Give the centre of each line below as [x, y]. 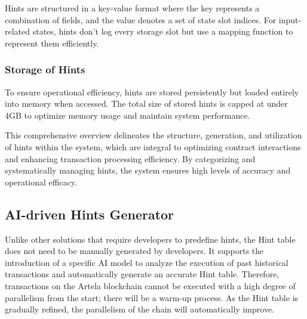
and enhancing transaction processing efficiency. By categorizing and [130, 158]
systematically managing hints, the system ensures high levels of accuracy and [148, 170]
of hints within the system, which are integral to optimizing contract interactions [153, 146]
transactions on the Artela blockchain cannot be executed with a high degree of [150, 285]
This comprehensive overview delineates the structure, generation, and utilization [153, 135]
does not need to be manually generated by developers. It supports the [134, 251]
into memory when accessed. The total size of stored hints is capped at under [146, 103]
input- [290, 19]
